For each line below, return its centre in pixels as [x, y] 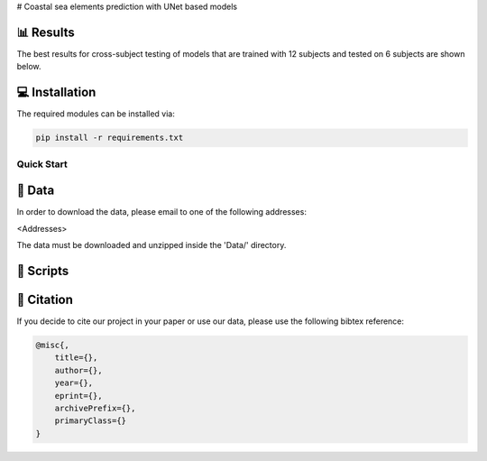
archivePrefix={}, [95, 408]
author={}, [78, 370]
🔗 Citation [45, 299]
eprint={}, [78, 396]
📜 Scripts [43, 271]
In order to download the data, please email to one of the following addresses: [161, 212]
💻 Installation [56, 92]
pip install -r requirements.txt [110, 138]
